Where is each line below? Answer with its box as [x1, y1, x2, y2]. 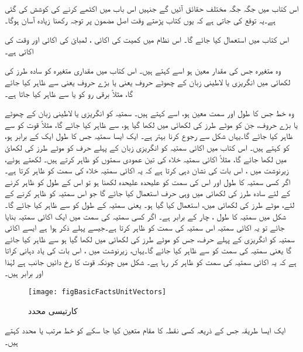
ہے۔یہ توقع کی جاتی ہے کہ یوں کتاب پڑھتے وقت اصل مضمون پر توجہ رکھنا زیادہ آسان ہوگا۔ [5, 13, 276, 26]
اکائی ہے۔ [5, 44, 34, 57]
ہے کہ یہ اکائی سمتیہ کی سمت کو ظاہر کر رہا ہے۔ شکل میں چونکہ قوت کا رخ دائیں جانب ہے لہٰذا [5, 255, 297, 267]
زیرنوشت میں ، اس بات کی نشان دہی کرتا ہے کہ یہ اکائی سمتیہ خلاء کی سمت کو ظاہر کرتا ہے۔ [5, 164, 289, 176]
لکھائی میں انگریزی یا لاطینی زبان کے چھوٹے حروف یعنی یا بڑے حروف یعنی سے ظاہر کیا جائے [5, 75, 291, 88]
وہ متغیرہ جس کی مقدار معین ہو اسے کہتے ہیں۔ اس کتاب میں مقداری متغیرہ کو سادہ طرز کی [5, 64, 281, 76]
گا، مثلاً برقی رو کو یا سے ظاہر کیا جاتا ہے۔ [5, 87, 133, 99]
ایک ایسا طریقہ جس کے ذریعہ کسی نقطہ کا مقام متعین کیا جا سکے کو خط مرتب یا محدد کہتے [5, 324, 286, 336]
